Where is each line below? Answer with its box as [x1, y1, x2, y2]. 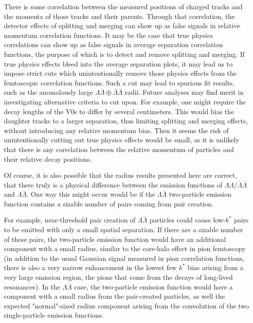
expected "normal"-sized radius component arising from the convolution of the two [4, 300, 249, 310]
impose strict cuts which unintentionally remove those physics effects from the [4, 68, 237, 78]
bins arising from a [187, 262, 244, 272]
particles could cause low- [149, 215, 226, 225]
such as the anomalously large [4, 87, 93, 97]
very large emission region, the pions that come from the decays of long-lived [4, 272, 233, 282]
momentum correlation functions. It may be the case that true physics [4, 30, 213, 40]
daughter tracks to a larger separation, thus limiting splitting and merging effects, [4, 116, 248, 126]
